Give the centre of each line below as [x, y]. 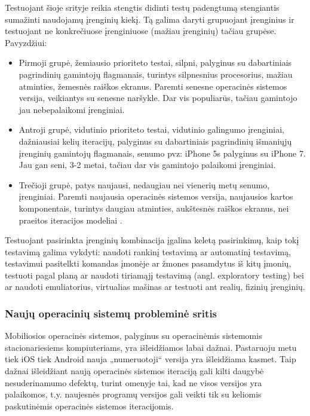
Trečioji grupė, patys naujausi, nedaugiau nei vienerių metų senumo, [144, 184]
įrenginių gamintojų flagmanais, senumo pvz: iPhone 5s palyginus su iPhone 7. [162, 153]
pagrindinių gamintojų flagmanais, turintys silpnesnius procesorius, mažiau [156, 74]
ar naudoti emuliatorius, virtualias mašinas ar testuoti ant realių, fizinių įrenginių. [155, 287]
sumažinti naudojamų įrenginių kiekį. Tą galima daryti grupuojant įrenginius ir [150, 19]
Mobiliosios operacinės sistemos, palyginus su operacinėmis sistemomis [133, 336]
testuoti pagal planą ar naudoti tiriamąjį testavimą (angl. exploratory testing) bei [154, 275]
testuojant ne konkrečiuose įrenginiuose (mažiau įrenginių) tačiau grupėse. [141, 31]
